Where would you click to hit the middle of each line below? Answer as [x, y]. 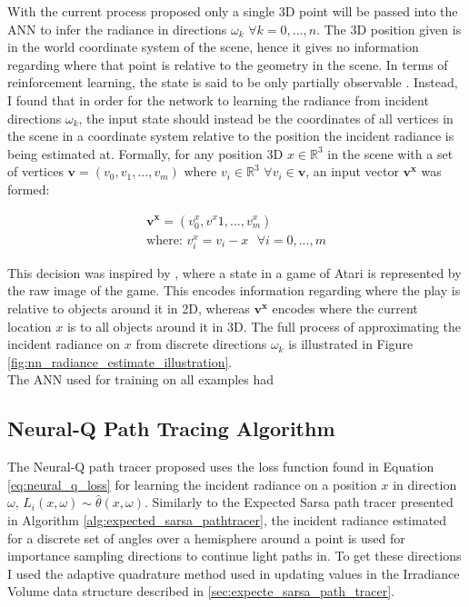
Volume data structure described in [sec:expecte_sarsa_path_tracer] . [201, 591]
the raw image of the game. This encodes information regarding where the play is [234, 290]
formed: [29, 189]
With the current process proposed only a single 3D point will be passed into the [233, 11]
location [30, 326]
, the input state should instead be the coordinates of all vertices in [266, 118]
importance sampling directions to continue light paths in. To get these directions [234, 556]
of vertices [35, 171]
